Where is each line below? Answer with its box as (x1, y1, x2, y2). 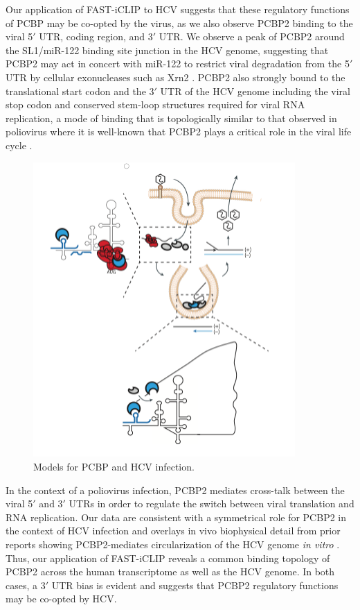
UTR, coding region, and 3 (39, 29, 153, 44)
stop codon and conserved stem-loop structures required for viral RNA (6, 97, 305, 112)
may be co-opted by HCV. (6, 591, 117, 606)
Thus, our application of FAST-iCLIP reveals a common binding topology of (6, 550, 330, 565)
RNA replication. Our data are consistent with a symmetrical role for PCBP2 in (6, 509, 347, 524)
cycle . (6, 137, 33, 152)
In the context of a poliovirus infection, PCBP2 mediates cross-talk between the (6, 482, 345, 497)
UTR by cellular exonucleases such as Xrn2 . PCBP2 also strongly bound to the (6, 69, 345, 84)
